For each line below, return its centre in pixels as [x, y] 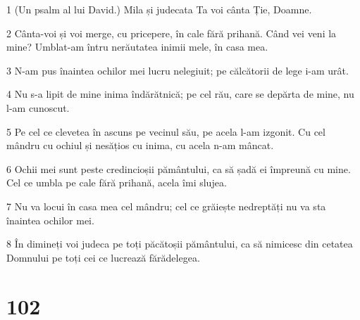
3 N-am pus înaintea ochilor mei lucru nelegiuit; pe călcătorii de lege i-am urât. [178, 70]
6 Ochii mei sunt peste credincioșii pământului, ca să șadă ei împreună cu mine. [179, 168]
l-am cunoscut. [38, 107]
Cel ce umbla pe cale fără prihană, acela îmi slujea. [117, 183]
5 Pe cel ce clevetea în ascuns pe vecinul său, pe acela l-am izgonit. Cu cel [166, 131]
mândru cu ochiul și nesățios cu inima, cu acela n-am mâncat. [140, 145]
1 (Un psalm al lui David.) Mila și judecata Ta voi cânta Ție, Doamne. [159, 9]
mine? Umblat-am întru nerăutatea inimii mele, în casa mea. [137, 47]
